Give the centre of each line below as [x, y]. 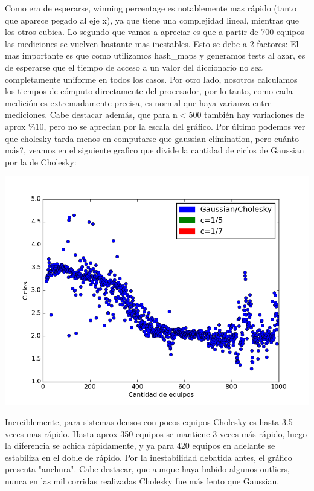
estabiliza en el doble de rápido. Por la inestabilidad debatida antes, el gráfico [149, 457]
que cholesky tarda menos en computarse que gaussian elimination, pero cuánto [152, 138]
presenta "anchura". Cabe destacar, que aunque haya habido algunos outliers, [147, 469]
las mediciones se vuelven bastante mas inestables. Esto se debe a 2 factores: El [152, 43]
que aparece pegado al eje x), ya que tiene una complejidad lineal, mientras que [152, 20]
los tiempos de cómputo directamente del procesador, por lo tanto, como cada [149, 91]
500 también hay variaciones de [246, 114]
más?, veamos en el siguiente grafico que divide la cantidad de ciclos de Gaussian [155, 150]
